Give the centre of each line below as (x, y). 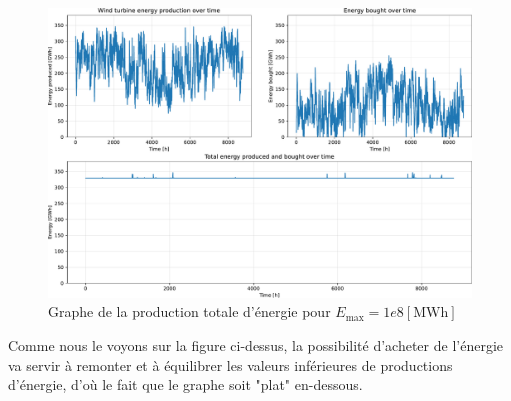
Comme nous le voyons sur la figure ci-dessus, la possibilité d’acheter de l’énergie (255, 345)
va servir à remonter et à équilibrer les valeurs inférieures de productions (230, 364)
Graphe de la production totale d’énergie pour (189, 311)
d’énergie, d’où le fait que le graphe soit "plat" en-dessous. (185, 384)
